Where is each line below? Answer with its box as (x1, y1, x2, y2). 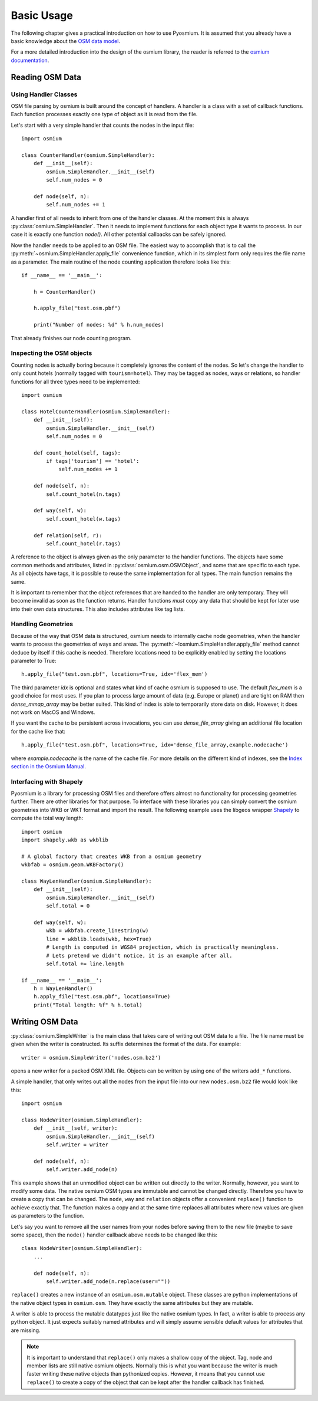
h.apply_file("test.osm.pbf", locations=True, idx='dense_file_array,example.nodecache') (21, 742, 289, 748)
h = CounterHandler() (33, 288, 97, 295)
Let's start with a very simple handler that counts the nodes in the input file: (11, 121, 194, 129)
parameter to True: (11, 657, 57, 665)
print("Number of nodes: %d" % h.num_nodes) (33, 321, 164, 328)
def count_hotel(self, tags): (33, 449, 121, 456)
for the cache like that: (11, 728, 66, 735)
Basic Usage (11, 9, 73, 22)
